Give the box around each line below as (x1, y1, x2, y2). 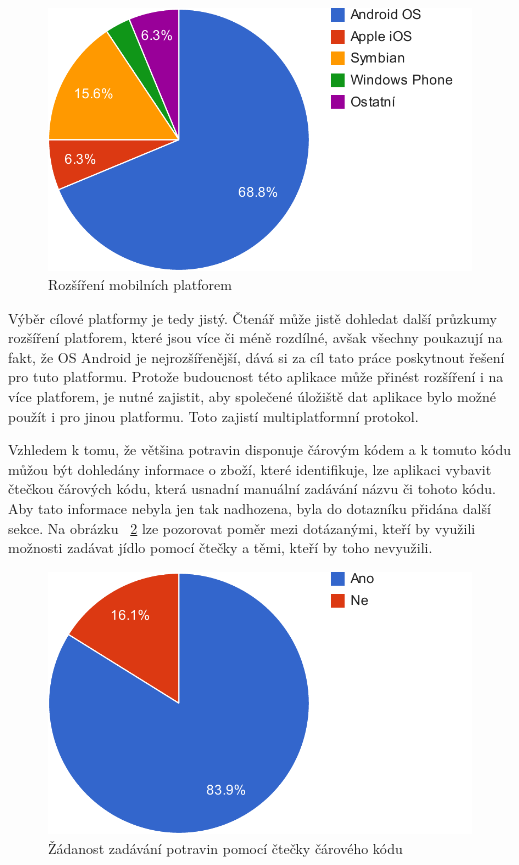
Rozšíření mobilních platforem (48, 274, 232, 295)
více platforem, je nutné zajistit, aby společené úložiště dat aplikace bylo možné (8, 386, 496, 407)
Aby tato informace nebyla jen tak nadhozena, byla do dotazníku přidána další (8, 498, 491, 519)
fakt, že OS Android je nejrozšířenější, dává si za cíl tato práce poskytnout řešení (8, 346, 505, 367)
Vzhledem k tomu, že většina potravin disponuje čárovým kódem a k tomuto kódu (8, 439, 512, 460)
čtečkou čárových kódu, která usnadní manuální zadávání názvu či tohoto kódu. (8, 478, 496, 499)
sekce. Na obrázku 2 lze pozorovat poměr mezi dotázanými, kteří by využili (8, 517, 476, 538)
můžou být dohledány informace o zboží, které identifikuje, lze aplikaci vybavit (8, 458, 492, 479)
